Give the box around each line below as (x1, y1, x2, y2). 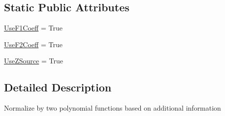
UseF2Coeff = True (4, 39, 63, 49)
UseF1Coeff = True (4, 23, 63, 33)
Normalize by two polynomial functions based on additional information (4, 103, 221, 113)
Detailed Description (4, 80, 112, 95)
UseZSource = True (4, 56, 63, 66)
